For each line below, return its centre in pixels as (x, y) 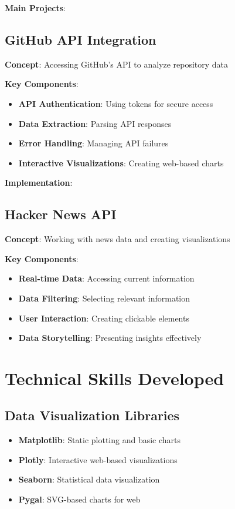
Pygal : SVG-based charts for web (79, 499)
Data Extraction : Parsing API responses (95, 123)
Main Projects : (35, 8)
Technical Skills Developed (115, 378)
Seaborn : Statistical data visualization (89, 479)
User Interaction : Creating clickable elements (104, 318)
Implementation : (39, 182)
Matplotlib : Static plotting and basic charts (100, 440)
